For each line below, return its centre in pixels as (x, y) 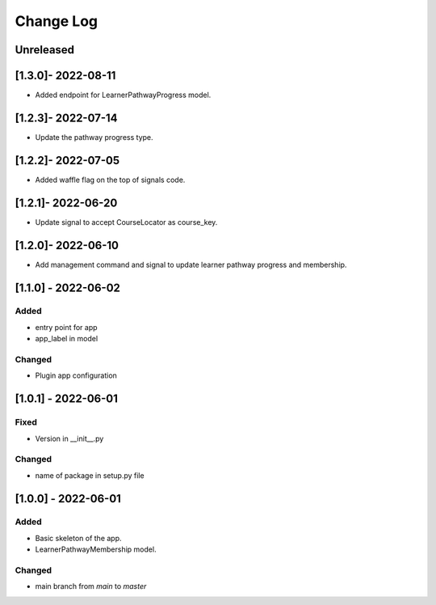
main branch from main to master (91, 586)
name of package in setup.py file (90, 475)
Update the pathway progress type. (94, 137)
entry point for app (66, 327)
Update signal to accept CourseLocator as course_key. (126, 222)
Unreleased (45, 50)
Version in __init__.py (69, 438)
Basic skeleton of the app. (78, 538)
